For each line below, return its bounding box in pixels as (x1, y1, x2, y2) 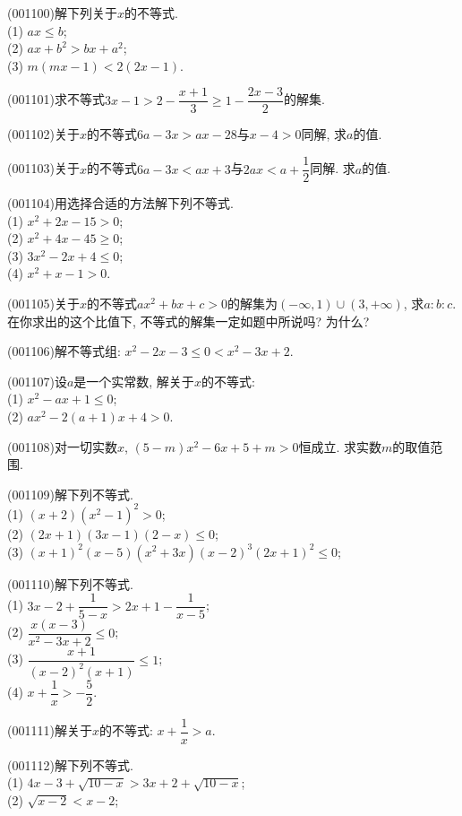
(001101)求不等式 (7, 90, 105, 109)
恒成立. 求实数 (298, 437, 381, 456)
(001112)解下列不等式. (7, 755, 133, 774)
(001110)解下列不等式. (7, 574, 133, 593)
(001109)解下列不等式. (7, 484, 133, 503)
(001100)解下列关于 (7, 4, 117, 22)
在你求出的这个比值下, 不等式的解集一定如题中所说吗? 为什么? (7, 311, 370, 330)
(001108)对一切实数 (7, 437, 117, 456)
